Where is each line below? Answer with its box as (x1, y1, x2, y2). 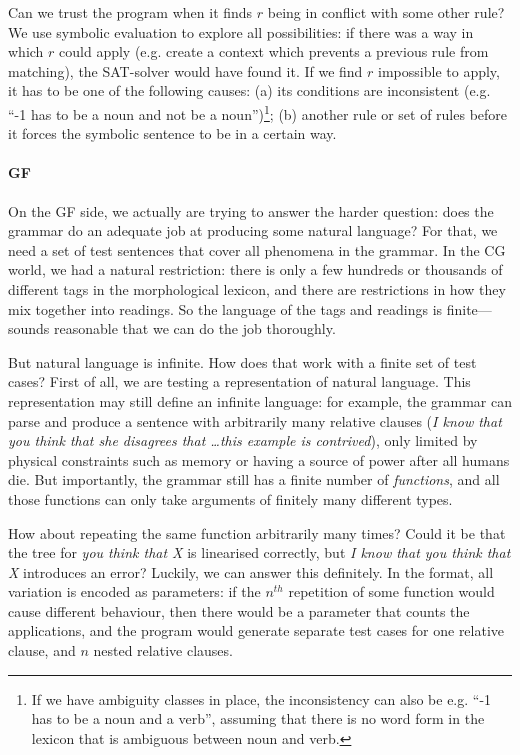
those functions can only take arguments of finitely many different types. (8, 488, 453, 509)
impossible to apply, (378, 60, 500, 81)
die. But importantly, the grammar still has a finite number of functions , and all (8, 469, 500, 490)
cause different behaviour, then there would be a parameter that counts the (8, 600, 470, 621)
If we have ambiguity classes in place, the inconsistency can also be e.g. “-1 (31, 688, 492, 709)
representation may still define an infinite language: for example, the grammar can (8, 390, 512, 411)
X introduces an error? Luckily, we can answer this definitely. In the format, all (8, 561, 494, 582)
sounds (8, 318, 50, 339)
